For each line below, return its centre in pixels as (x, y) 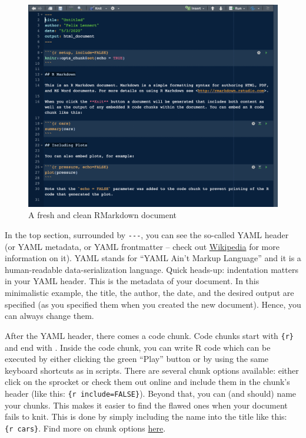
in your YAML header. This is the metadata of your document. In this (132, 281)
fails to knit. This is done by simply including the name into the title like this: (146, 416)
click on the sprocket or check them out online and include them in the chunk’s (147, 382)
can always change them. (49, 316)
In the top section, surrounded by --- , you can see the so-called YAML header (147, 235)
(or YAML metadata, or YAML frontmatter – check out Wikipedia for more (142, 246)
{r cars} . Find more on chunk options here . (85, 428)
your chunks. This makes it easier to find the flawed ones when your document (146, 405)
